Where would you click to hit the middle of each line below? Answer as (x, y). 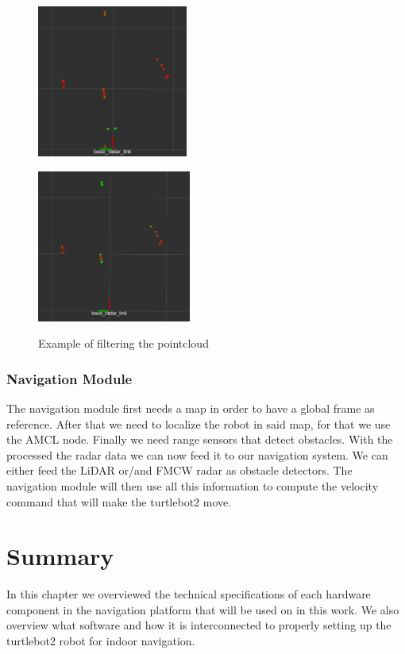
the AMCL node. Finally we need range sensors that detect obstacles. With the (200, 439)
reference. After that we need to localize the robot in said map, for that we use (199, 423)
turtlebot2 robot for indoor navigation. (101, 641)
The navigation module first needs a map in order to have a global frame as (191, 408)
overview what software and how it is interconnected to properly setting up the (199, 625)
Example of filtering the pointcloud (123, 343)
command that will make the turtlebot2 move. (119, 501)
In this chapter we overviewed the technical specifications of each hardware (189, 594)
